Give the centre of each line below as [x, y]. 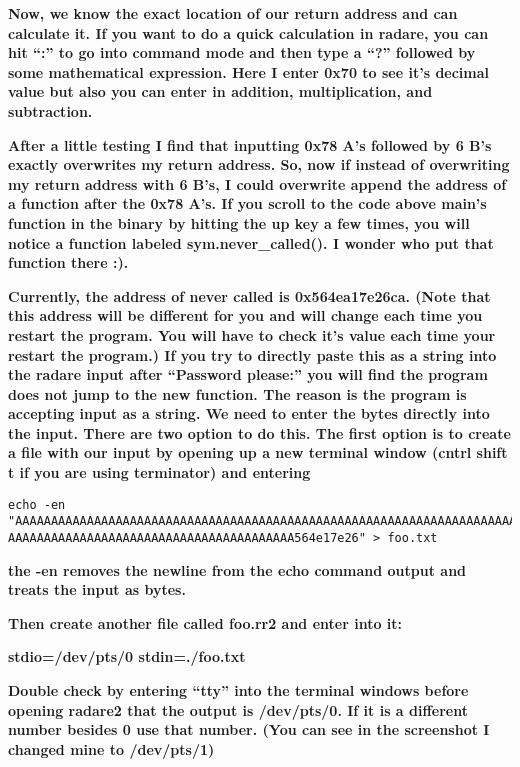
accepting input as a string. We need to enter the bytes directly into [249, 413]
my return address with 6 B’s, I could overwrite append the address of [257, 183]
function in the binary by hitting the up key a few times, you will [239, 222]
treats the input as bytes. [97, 589]
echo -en [37, 504]
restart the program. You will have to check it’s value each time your [252, 334]
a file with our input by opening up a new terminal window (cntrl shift [258, 452]
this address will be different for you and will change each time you [245, 315]
